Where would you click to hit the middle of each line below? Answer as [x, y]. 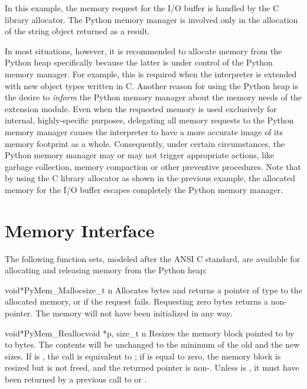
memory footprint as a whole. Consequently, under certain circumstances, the [145, 143]
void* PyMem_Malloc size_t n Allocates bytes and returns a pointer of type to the [153, 290]
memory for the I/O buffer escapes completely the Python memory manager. [144, 189]
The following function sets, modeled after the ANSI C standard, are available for [153, 258]
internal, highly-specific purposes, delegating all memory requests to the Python [149, 120]
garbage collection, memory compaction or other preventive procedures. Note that [153, 166]
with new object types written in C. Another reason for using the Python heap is [151, 85]
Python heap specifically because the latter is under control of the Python [139, 62]
